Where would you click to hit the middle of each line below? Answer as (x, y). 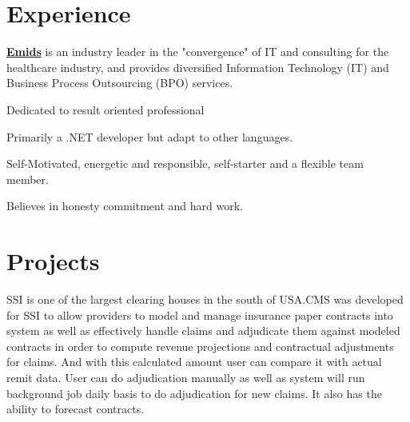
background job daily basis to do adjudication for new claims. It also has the (194, 393)
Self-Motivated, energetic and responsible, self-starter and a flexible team (185, 163)
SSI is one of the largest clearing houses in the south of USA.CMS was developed (205, 299)
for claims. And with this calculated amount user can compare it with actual (194, 362)
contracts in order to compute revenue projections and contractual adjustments (200, 346)
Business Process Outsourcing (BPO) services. (120, 83)
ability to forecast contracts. (76, 409)
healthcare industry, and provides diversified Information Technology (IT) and (198, 67)
